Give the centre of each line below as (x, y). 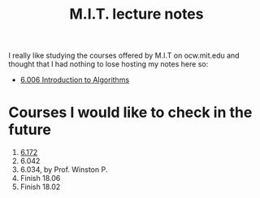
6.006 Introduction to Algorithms (75, 80)
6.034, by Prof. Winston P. (64, 170)
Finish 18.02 (40, 187)
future (30, 130)
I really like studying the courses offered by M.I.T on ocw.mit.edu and (124, 56)
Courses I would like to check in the (130, 112)
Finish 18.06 (40, 179)
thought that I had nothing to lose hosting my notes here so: (108, 64)
